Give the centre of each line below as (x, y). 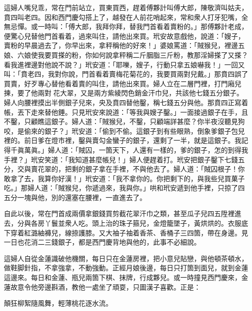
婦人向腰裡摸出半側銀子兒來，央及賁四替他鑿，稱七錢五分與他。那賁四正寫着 (126, 102)
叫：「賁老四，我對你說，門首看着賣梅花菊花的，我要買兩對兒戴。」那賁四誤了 (126, 74)
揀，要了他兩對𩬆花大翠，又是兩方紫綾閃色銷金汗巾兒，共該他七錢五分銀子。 (124, 93)
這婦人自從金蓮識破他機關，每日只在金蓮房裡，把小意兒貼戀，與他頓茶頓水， (126, 258)
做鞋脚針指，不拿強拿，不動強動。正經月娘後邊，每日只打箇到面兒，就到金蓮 (126, 268)
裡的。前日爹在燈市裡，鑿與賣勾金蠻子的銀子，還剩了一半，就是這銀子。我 (123, 140)
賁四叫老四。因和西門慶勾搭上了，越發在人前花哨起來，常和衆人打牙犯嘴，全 (126, 17)
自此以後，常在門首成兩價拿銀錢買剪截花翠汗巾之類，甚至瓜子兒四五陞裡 (119, 213)
